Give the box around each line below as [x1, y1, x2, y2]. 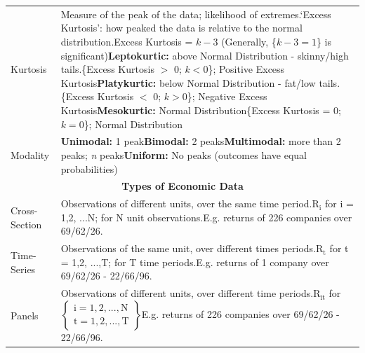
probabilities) [60, 161, 118, 176]
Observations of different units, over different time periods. [60, 286, 314, 300]
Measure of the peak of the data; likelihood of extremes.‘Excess [60, 6, 331, 21]
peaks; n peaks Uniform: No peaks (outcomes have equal [60, 147, 307, 162]
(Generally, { [221, 34, 277, 48]
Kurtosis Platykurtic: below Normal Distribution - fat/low [60, 75, 316, 90]
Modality [11, 147, 50, 162]
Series [11, 261, 36, 276]
